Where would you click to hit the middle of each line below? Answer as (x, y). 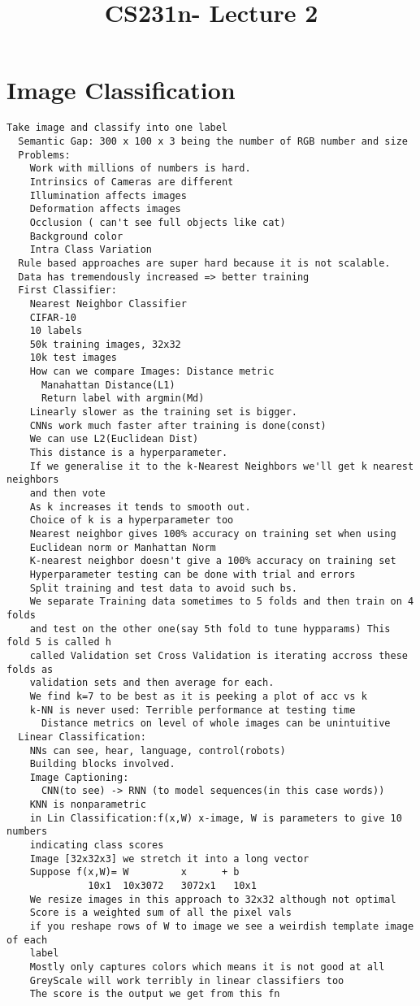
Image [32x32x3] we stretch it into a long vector (169, 859)
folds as (30, 669)
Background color (76, 236)
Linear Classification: (82, 737)
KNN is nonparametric (88, 805)
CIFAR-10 (53, 317)
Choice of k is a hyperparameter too (132, 520)
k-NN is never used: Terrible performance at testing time (193, 710)
